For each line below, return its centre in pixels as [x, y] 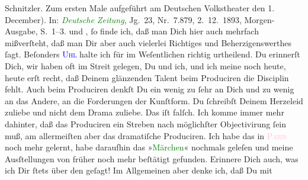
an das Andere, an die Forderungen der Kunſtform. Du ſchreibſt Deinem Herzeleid [154, 100]
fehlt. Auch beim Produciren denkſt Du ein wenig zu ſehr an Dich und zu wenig [150, 89]
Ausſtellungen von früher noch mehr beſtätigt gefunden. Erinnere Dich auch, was [152, 158]
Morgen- [259, 19]
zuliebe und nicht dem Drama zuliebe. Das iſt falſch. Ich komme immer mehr [145, 112]
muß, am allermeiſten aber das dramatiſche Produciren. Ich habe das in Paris [146, 135]
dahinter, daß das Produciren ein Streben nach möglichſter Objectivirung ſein [146, 123]
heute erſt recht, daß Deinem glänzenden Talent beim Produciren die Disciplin [147, 77]
